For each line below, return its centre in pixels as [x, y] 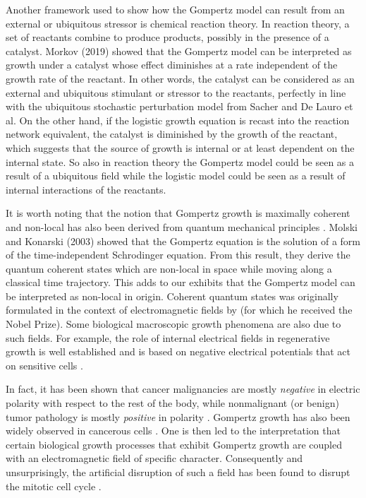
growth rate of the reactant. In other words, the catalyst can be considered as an [180, 78]
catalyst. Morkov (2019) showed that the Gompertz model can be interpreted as [179, 51]
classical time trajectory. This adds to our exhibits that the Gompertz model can [181, 282]
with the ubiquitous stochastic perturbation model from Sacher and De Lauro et [179, 106]
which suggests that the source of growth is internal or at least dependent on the [180, 147]
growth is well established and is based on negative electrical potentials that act [178, 351]
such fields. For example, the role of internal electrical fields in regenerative [168, 337]
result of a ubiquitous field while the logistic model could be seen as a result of [176, 176]
